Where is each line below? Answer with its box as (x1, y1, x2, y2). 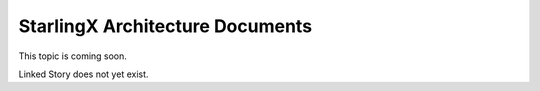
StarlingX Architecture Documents (18, 15, 313, 37)
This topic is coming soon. (18, 50, 127, 62)
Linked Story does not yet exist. (18, 68, 149, 80)
